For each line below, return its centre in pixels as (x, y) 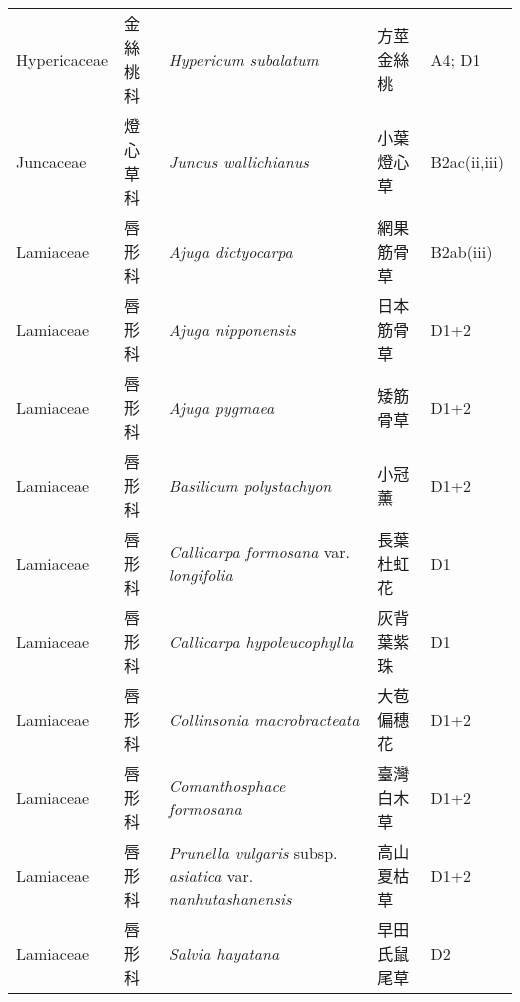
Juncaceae (51, 161)
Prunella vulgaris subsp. (253, 852)
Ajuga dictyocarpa (230, 251)
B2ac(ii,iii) (467, 161)
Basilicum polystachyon (250, 485)
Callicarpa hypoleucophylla (261, 641)
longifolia (200, 574)
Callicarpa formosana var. (259, 551)
